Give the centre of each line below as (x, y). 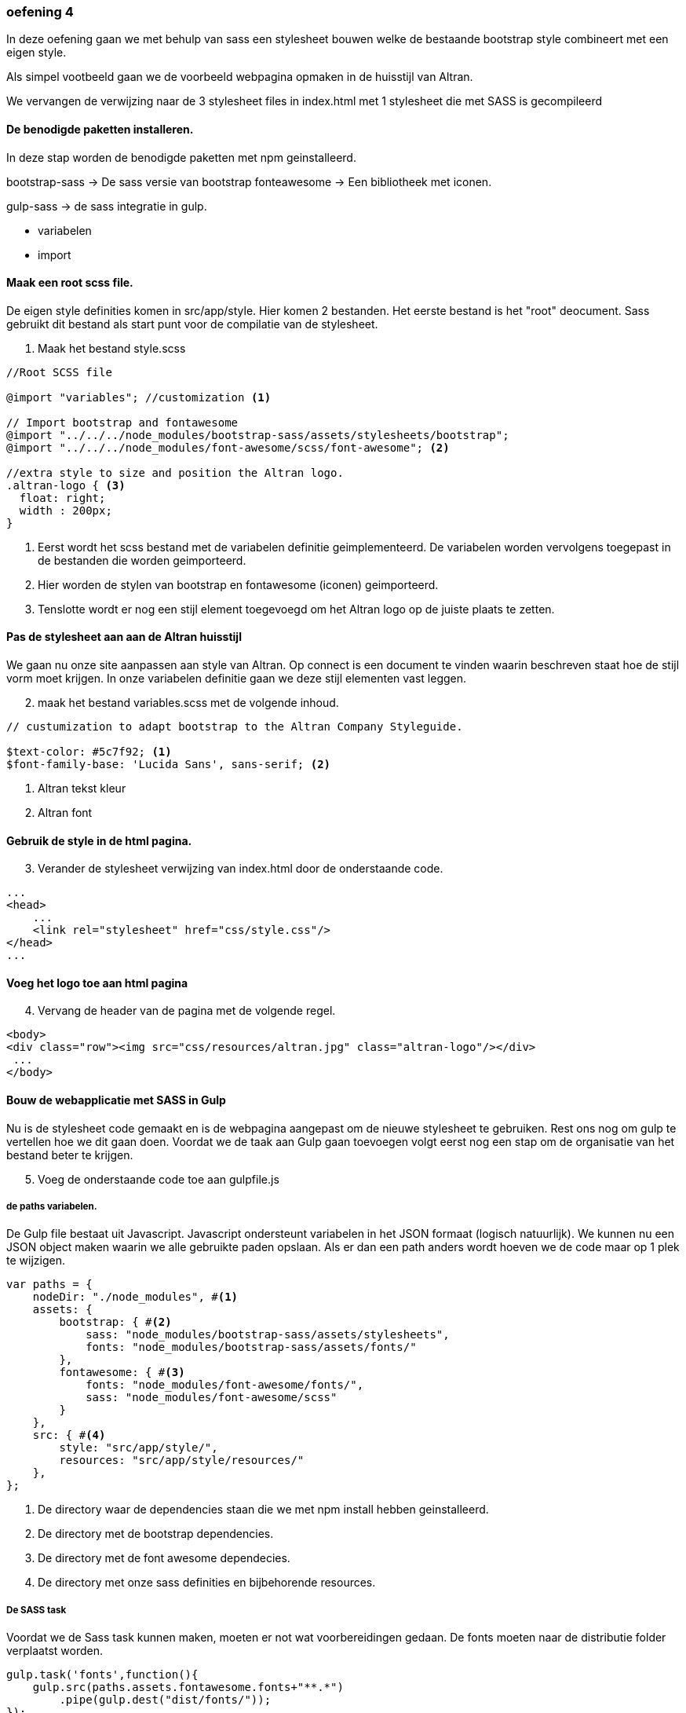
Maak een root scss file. (70, 283)
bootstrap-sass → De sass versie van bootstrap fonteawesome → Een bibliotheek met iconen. (249, 181)
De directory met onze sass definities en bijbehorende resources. (207, 1583)
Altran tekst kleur (82, 789)
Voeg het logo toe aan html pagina (97, 983)
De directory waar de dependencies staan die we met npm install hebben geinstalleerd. (263, 1510)
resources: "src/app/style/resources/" (182, 1460)
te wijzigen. (36, 1261)
